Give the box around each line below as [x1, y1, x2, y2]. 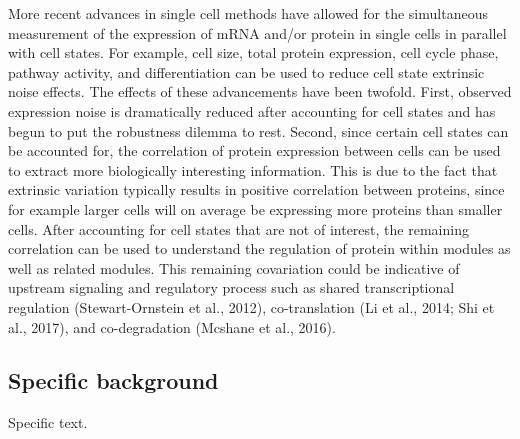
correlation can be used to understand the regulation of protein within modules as [8, 238, 511, 259]
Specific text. [8, 412, 88, 433]
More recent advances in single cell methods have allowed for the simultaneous [8, 3, 488, 23]
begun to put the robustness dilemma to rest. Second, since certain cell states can [8, 120, 509, 141]
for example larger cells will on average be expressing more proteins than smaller [8, 198, 503, 219]
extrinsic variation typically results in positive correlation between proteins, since [8, 179, 505, 200]
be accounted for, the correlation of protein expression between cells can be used [8, 140, 501, 161]
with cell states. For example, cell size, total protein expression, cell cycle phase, [8, 42, 499, 63]
